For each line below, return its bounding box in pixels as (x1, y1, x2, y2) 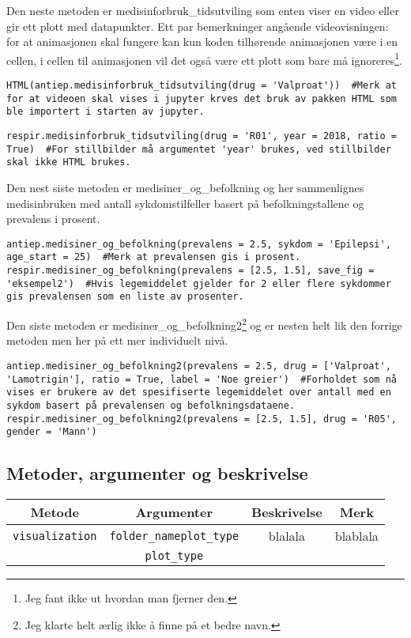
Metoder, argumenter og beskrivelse (6, 461, 308, 485)
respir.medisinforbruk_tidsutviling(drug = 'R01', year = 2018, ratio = (6, 130, 397, 142)
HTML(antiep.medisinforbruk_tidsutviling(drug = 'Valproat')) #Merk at (6, 80, 397, 92)
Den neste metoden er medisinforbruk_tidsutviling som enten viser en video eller (6, 2, 399, 18)
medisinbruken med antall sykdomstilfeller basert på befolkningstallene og (6, 194, 364, 211)
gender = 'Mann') (6, 426, 97, 438)
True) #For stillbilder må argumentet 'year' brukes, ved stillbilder (6, 143, 391, 155)
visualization (13, 529, 97, 542)
